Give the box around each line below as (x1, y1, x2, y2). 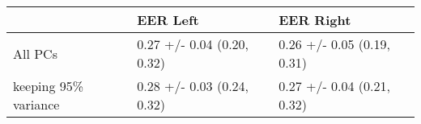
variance (13, 95, 60, 114)
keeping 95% (13, 76, 84, 95)
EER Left (137, 10, 199, 29)
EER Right (279, 10, 351, 29)
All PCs (13, 43, 57, 63)
